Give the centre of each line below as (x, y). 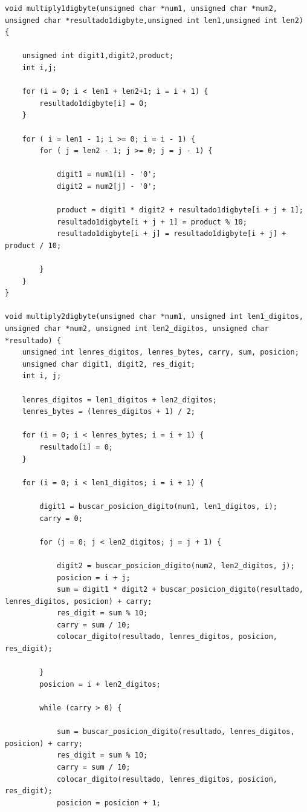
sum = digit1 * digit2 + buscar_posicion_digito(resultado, (180, 590)
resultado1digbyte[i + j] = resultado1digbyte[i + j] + (171, 234)
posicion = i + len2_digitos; (100, 684)
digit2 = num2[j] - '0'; (106, 186)
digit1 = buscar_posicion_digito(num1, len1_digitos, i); (159, 506)
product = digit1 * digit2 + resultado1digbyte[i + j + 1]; (180, 210)
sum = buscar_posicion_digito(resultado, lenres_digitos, (176, 732)
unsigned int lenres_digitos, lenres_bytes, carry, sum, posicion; (160, 352)
